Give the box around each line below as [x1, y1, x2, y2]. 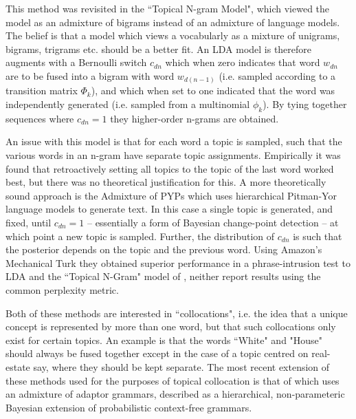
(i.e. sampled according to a [219, 68, 336, 83]
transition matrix [5, 83, 78, 98]
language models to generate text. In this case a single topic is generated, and [5, 202, 333, 216]
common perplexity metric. [5, 283, 119, 297]
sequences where [5, 111, 74, 125]
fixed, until [5, 215, 52, 230]
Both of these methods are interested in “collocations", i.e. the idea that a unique [5, 305, 348, 320]
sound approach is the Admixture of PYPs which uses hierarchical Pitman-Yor [5, 188, 337, 202]
